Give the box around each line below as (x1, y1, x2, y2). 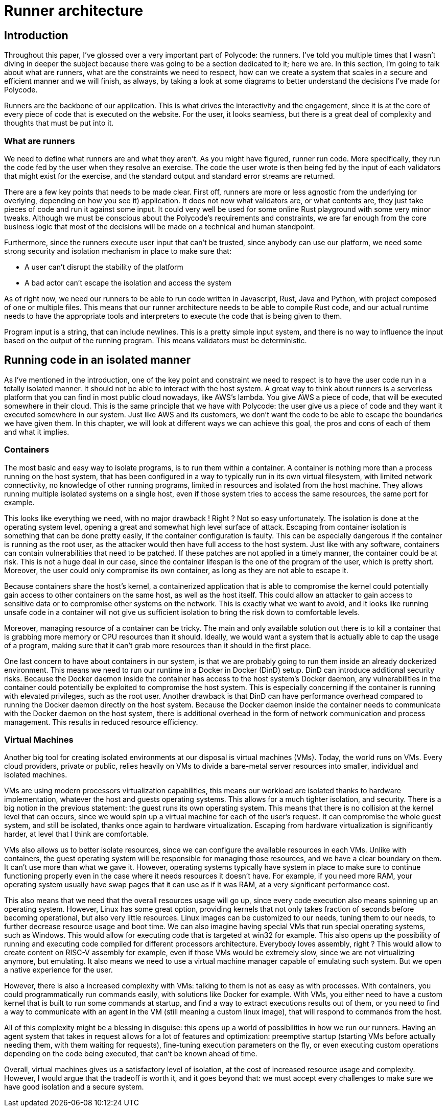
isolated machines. (4, 770, 67, 779)
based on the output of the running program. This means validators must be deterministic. (4, 336, 307, 345)
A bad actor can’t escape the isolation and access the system (25, 278, 231, 287)
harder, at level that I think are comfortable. (4, 830, 149, 839)
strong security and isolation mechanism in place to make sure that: (4, 246, 231, 255)
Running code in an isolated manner (4, 353, 191, 367)
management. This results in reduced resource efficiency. (4, 717, 198, 726)
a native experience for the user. (4, 965, 113, 975)
